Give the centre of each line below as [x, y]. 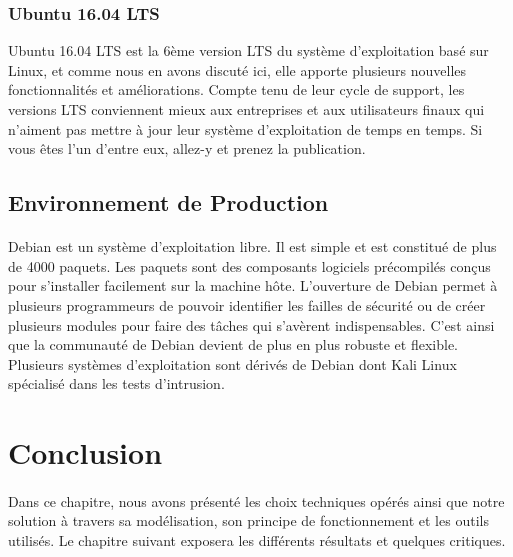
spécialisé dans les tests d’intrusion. [116, 383]
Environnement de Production [168, 202]
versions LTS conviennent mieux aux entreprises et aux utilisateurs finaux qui [246, 109]
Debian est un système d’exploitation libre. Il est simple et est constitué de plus [252, 246]
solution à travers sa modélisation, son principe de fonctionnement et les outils [248, 520]
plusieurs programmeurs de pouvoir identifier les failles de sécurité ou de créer [247, 304]
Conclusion [85, 452]
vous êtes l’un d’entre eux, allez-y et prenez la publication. [187, 148]
